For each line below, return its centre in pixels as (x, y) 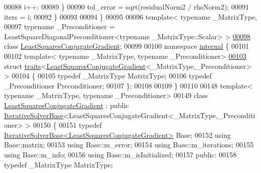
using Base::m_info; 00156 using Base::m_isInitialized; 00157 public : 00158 (120, 154)
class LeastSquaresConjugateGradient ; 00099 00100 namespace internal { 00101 (127, 46)
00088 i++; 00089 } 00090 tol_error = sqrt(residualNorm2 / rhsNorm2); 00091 (126, 7)
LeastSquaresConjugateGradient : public (67, 105)
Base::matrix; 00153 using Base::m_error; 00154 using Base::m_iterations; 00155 (129, 145)
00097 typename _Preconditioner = (59, 26)
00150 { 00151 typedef (67, 125)
